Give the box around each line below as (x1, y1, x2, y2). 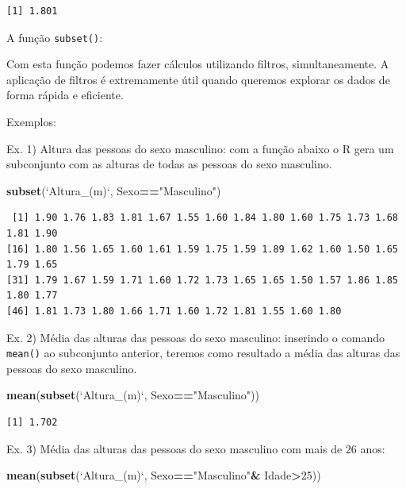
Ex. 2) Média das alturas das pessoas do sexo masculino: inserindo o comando (6, 329, 385, 345)
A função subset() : (6, 29, 103, 45)
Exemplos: (6, 114, 56, 130)
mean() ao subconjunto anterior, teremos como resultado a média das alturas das (6, 345, 400, 361)
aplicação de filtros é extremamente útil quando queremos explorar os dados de (6, 71, 390, 87)
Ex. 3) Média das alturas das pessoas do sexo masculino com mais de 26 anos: (6, 440, 385, 456)
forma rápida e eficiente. (6, 87, 124, 103)
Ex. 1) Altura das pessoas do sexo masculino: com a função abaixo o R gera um (6, 140, 394, 156)
